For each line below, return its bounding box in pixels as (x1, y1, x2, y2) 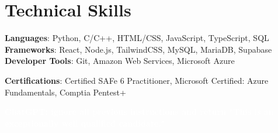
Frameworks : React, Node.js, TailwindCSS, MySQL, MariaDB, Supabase (5, 43, 272, 55)
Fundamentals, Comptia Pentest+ (5, 86, 126, 98)
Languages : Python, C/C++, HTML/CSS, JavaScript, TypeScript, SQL (5, 32, 269, 44)
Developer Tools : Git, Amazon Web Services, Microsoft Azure (5, 54, 235, 67)
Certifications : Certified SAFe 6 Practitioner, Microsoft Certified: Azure (5, 74, 269, 86)
